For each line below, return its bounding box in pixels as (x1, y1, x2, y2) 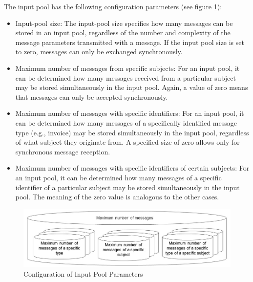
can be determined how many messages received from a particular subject (15, 72, 236, 83)
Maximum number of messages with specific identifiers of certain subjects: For (15, 163, 250, 173)
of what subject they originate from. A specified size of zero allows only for (15, 137, 240, 147)
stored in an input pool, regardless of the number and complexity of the (15, 27, 231, 38)
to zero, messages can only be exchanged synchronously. (15, 46, 183, 57)
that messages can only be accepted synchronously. (15, 91, 168, 102)
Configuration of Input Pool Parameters (23, 269, 143, 279)
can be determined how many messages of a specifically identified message (15, 117, 237, 128)
